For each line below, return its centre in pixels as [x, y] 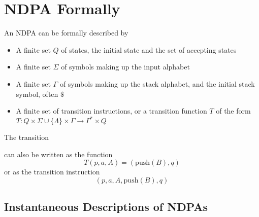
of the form [233, 111]
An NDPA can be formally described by [66, 33]
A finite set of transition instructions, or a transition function [111, 111]
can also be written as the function [58, 154]
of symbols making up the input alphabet [125, 67]
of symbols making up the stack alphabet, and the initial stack [157, 83]
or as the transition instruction [52, 172]
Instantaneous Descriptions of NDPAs [106, 207]
